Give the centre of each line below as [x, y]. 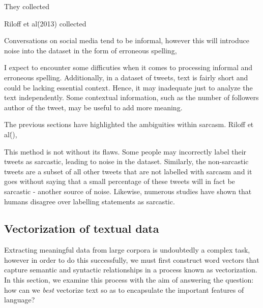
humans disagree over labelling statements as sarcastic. [90, 201]
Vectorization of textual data [82, 228]
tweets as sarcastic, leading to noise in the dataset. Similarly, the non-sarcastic [126, 161]
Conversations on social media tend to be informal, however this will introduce [127, 40]
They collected [27, 6]
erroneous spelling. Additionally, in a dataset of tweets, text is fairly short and [126, 77]
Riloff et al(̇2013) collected [45, 23]
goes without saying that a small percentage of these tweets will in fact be [120, 181]
